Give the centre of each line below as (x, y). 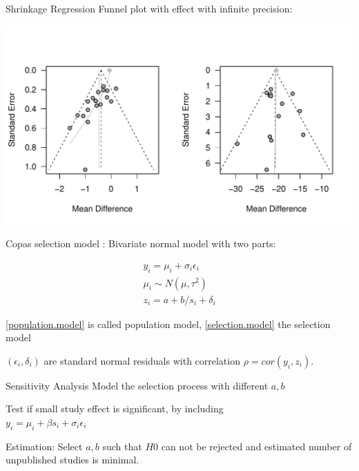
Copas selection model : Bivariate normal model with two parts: (141, 243)
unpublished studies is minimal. (72, 460)
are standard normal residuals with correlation (142, 360)
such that (122, 446)
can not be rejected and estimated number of (256, 446)
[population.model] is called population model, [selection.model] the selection (168, 324)
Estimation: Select (44, 446)
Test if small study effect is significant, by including (115, 408)
